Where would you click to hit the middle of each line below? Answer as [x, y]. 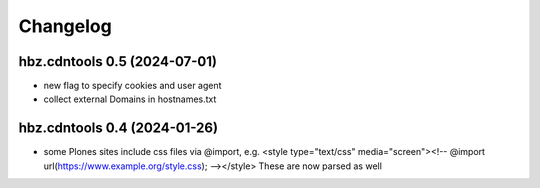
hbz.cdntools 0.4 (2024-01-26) [118, 128]
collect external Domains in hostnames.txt [130, 99]
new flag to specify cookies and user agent [132, 86]
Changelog [65, 26]
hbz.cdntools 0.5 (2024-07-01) [117, 61]
